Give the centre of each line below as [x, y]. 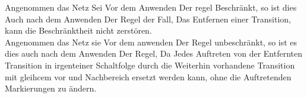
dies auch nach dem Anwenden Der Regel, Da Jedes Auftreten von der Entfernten [153, 53]
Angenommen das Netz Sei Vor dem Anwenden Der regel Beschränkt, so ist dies [151, 7]
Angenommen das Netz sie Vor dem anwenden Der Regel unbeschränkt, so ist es [151, 42]
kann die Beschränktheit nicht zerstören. [78, 30]
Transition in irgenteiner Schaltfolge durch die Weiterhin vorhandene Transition [150, 65]
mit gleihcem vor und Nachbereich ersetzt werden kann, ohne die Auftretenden [148, 76]
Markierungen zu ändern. [51, 88]
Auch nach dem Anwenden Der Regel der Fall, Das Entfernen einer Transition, [148, 19]
